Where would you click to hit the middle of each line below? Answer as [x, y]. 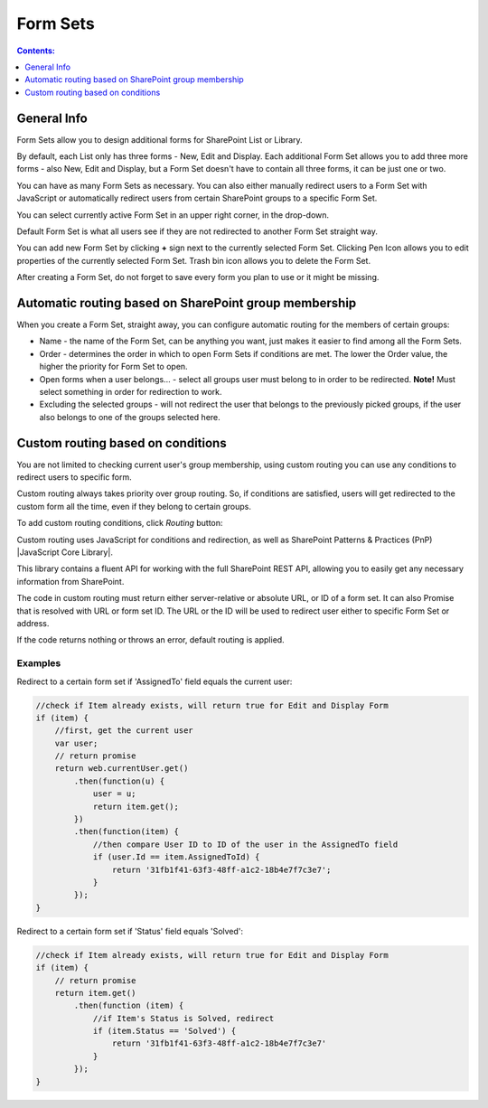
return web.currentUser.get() [122, 769]
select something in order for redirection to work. [131, 392]
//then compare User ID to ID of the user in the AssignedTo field [245, 844]
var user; [76, 743]
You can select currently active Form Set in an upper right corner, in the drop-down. [173, 215]
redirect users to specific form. [75, 477]
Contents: [36, 51]
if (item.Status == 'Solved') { [164, 1031]
